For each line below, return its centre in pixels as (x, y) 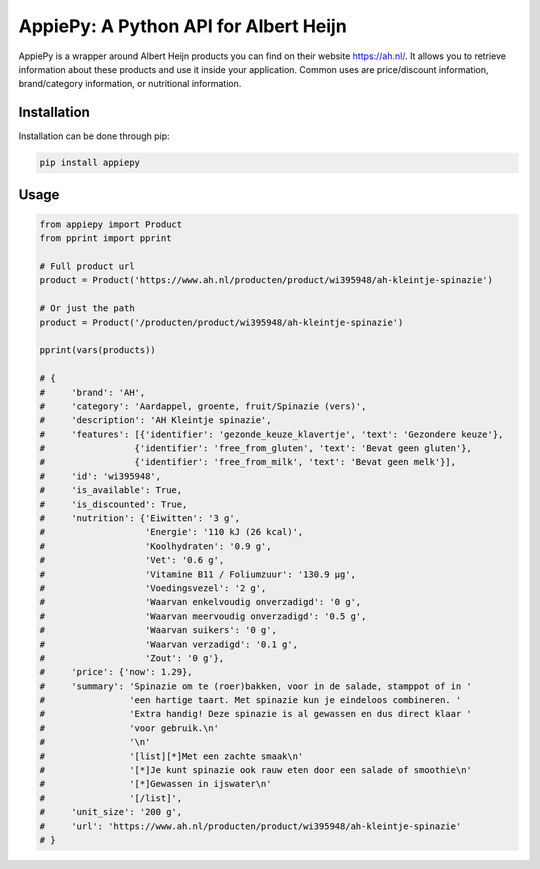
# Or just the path (87, 308)
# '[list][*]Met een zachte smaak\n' (171, 756)
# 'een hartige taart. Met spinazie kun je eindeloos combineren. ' (250, 700)
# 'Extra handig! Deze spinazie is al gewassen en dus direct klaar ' (255, 714)
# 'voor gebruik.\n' (129, 728)
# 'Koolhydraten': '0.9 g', (155, 546)
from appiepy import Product (111, 224)
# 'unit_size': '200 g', (111, 812)
